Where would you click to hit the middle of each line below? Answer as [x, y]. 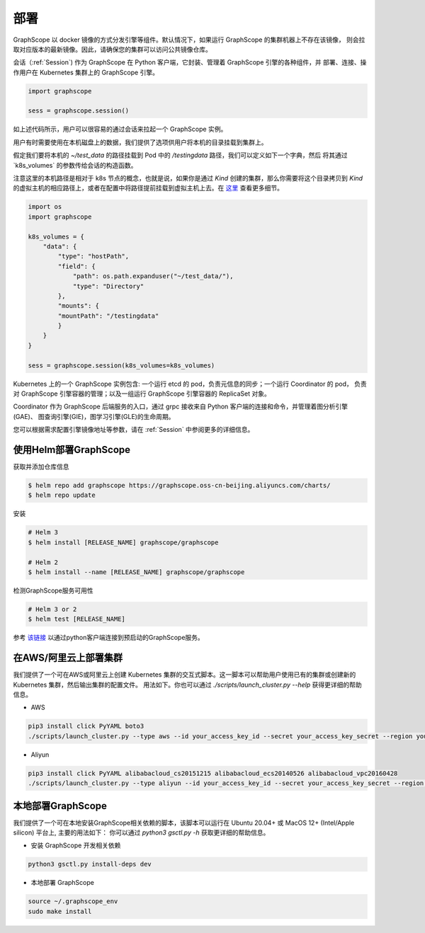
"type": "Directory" [108, 286]
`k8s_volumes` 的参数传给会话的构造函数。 [75, 165]
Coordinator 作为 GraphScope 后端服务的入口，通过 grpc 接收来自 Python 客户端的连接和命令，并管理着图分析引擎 [181, 406]
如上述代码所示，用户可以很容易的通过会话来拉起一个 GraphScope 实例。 [120, 129]
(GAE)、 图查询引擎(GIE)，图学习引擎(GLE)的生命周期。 [94, 416]
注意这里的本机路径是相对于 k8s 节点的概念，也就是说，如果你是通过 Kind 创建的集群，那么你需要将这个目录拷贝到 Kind [188, 178]
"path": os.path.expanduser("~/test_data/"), [153, 276]
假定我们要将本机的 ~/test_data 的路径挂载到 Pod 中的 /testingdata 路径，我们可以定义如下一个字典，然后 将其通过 [180, 155]
